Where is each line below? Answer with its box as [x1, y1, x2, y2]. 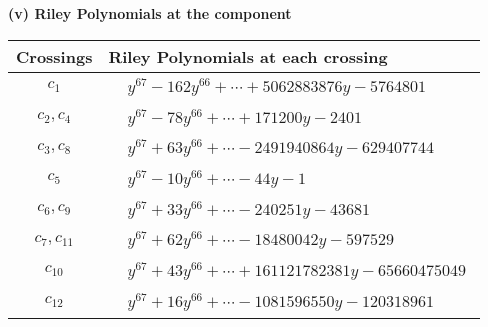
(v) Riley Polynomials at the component [8, 3, 292, 23]
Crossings [16, 44, 93, 68]
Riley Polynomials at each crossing [108, 44, 388, 68]
